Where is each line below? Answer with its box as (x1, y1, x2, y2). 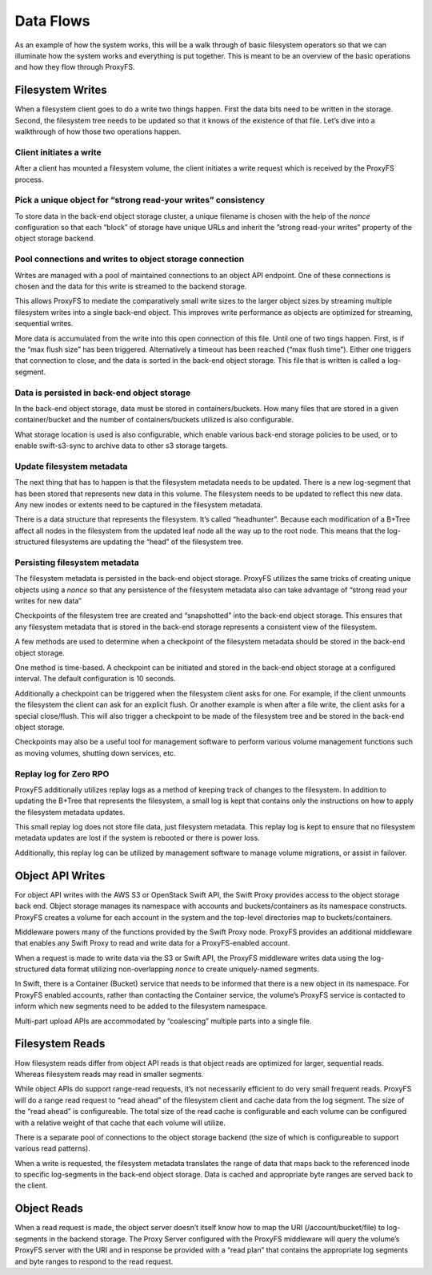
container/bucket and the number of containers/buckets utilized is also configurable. (14, 415, 294, 425)
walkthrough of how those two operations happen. (14, 127, 182, 136)
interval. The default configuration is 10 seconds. (14, 674, 176, 684)
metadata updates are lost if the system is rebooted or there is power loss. (14, 833, 260, 843)
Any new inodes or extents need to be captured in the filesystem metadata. (14, 499, 263, 509)
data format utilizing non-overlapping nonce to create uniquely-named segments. (50, 964, 319, 974)
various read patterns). (14, 1144, 91, 1153)
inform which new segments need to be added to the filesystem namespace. (14, 1002, 268, 1011)
